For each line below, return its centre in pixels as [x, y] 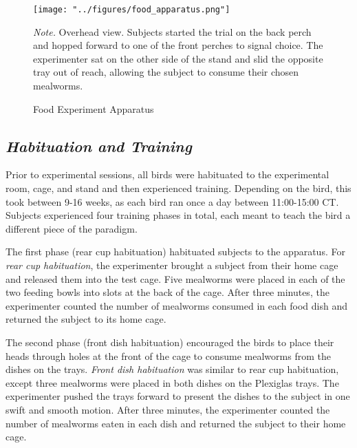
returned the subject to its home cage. [86, 319]
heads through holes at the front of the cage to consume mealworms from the [168, 355]
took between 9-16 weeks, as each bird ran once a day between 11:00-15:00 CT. [172, 201]
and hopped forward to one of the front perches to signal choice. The [178, 45]
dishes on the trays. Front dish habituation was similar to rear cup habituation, [172, 369]
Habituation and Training [99, 146]
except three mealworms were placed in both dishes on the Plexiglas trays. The [172, 382]
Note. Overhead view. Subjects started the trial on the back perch [172, 31]
